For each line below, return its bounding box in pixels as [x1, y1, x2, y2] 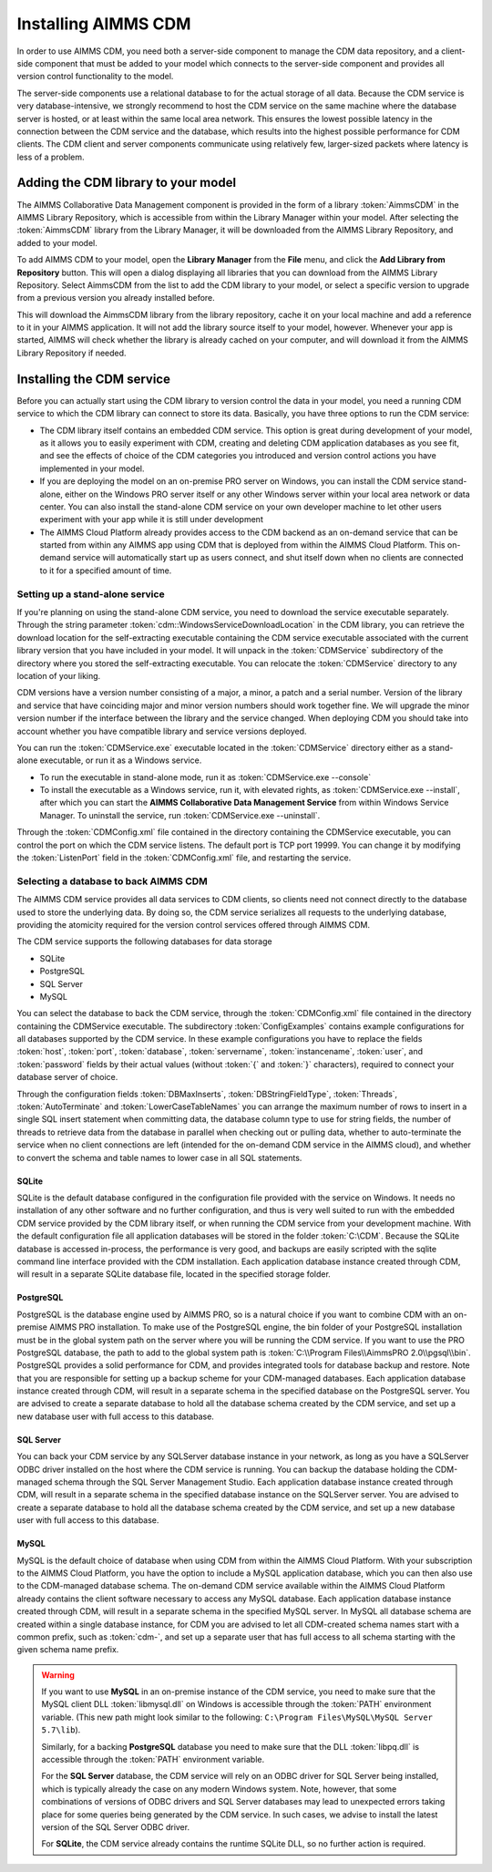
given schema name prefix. [16, 1644, 119, 1655]
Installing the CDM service [16, 371, 170, 386]
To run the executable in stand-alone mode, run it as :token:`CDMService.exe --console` [39, 771, 372, 783]
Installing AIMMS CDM [16, 14, 191, 34]
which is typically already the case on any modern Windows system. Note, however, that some [41, 1783, 397, 1795]
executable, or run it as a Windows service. [39, 755, 202, 766]
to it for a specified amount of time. [39, 565, 172, 576]
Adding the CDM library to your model [16, 175, 237, 190]
